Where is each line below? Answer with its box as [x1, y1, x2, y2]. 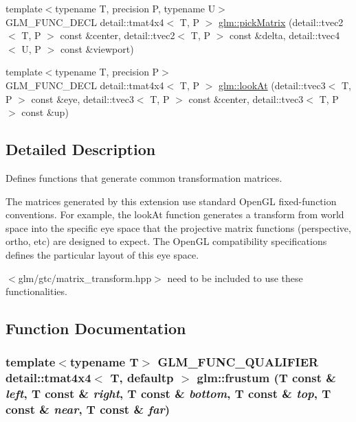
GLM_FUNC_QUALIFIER [157, 353, 319, 371]
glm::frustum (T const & [197, 369, 336, 386]
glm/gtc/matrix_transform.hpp [18, 270, 152, 285]
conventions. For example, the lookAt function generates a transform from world [5, 207, 344, 222]
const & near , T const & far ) [5, 401, 170, 418]
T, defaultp [110, 369, 174, 386]
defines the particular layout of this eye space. [5, 247, 199, 261]
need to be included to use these [167, 270, 303, 285]
